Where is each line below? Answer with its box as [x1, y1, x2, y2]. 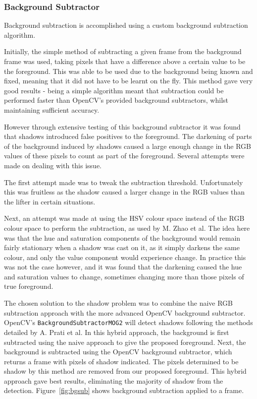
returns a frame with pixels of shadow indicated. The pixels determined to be [4, 356, 239, 366]
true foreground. [4, 281, 53, 291]
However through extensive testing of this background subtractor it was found [4, 121, 241, 132]
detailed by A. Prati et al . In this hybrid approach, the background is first [4, 327, 229, 337]
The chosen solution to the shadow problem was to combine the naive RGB [4, 298, 233, 308]
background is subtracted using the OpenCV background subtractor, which [4, 346, 232, 357]
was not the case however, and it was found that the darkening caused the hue [4, 262, 242, 272]
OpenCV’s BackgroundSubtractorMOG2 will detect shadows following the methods [4, 317, 253, 328]
